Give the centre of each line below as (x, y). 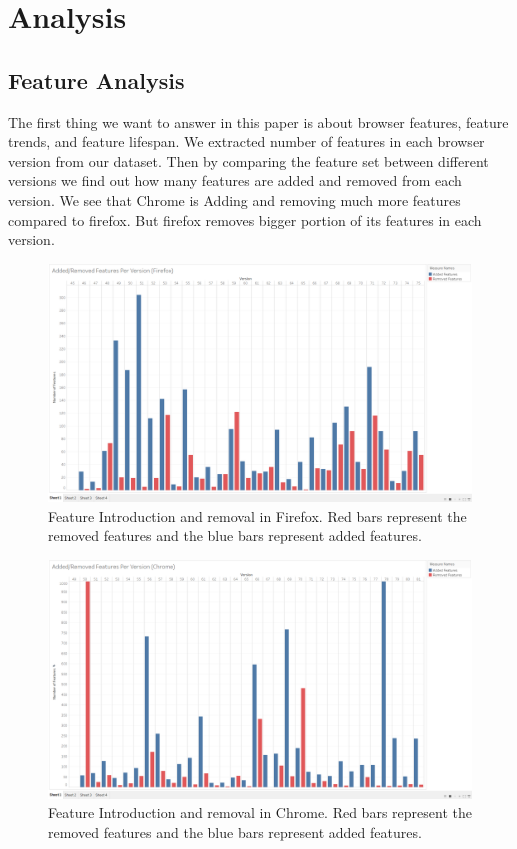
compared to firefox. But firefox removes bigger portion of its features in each (245, 219)
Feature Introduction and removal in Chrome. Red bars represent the (260, 812)
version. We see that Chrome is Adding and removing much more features (234, 199)
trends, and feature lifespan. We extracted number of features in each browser (246, 141)
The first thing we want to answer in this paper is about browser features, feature (258, 121)
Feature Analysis (96, 79)
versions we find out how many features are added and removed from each (235, 180)
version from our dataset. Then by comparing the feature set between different (248, 160)
